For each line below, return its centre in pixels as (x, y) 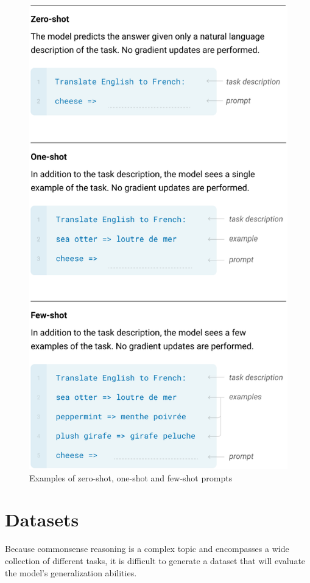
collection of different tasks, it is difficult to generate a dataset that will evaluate (155, 560)
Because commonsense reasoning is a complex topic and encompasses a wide (147, 549)
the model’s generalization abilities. (71, 572)
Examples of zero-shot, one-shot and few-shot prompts (131, 477)
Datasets (42, 519)
